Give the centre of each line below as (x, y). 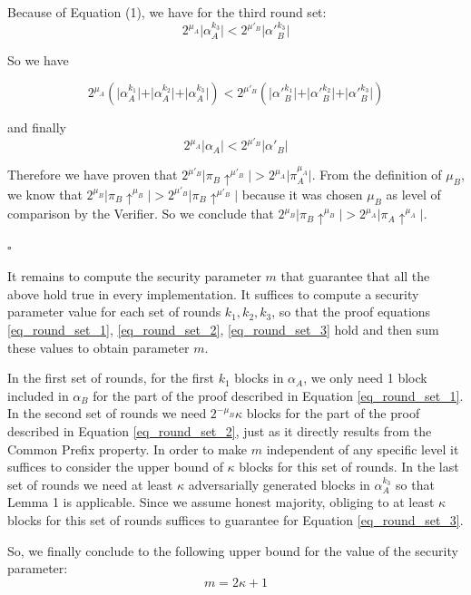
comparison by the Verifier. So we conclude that (141, 214)
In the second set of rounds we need (107, 413)
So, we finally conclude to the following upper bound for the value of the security (233, 550)
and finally (37, 127)
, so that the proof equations (351, 312)
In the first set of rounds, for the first (111, 378)
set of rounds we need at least (90, 484)
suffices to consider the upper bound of (115, 467)
